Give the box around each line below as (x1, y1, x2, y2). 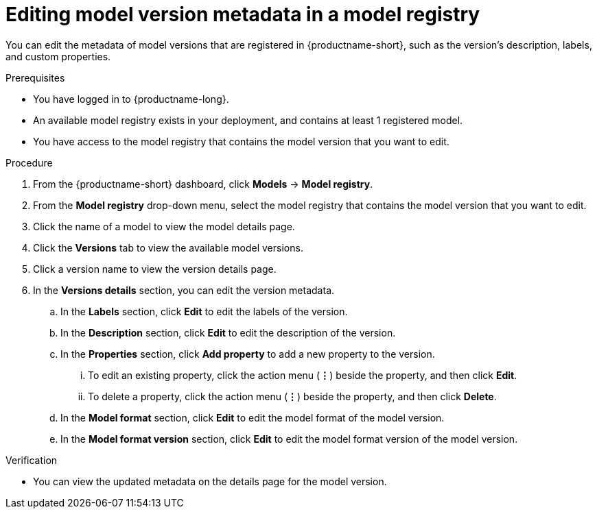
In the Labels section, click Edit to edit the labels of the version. (60, 305, 348, 317)
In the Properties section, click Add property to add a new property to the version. (60, 347, 435, 360)
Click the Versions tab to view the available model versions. (33, 241, 303, 254)
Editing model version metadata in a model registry (5, 3, 480, 26)
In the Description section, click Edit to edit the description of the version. (60, 326, 396, 339)
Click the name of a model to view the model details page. (33, 220, 295, 232)
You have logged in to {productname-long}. (33, 93, 229, 105)
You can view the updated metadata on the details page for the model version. (33, 475, 387, 487)
